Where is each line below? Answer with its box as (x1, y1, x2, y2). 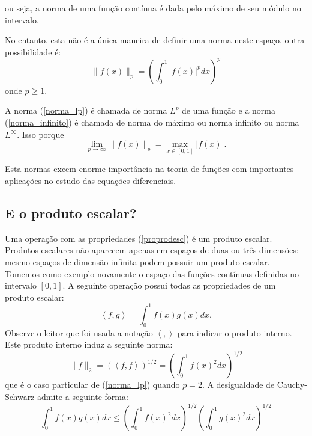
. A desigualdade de (202, 378, 275, 391)
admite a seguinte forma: (37, 390, 128, 402)
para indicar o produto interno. (177, 326, 292, 339)
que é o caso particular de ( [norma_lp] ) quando (5, 378, 180, 391)
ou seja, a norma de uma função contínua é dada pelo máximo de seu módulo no (5, 2, 301, 14)
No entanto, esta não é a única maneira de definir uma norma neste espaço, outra (5, 34, 305, 46)
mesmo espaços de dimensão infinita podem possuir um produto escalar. (5, 256, 270, 268)
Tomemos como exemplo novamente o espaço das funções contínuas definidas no (5, 267, 299, 280)
